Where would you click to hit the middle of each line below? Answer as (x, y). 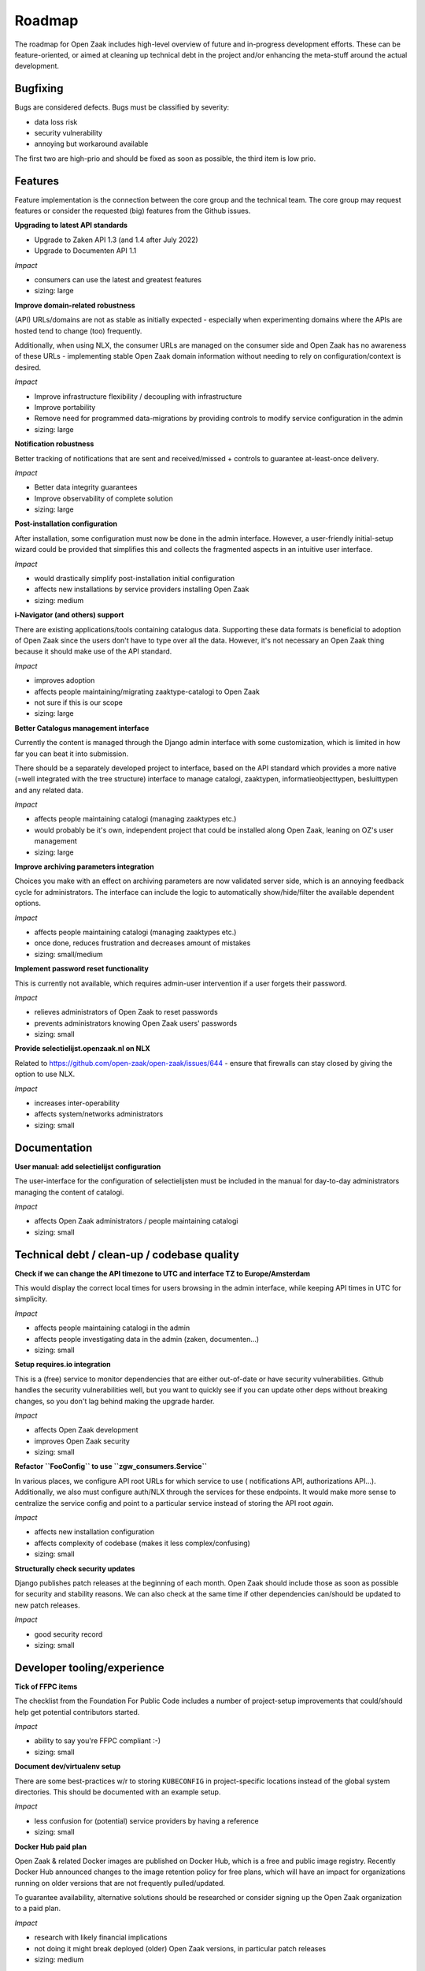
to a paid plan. (38, 1909)
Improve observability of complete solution (103, 498)
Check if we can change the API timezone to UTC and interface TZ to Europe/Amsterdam (163, 1273)
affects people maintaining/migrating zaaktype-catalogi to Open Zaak (147, 691)
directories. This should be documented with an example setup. (118, 1792)
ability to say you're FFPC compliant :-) (98, 1741)
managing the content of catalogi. (69, 1192)
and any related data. (49, 790)
